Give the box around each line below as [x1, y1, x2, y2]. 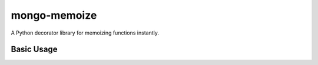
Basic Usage [11, 45, 58, 54]
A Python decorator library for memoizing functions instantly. [11, 29, 159, 36]
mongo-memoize [11, 9, 97, 22]
